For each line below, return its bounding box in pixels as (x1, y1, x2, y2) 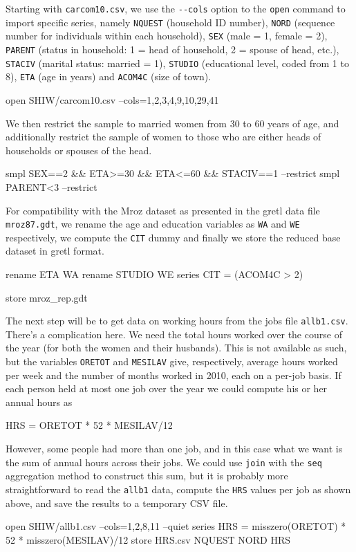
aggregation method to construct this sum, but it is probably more (6, 468, 288, 483)
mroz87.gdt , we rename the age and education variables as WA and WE (6, 217, 300, 231)
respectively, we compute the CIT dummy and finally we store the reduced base (6, 230, 341, 244)
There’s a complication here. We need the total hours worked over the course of (6, 326, 342, 341)
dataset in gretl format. (6, 243, 104, 258)
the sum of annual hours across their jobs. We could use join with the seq (6, 454, 322, 469)
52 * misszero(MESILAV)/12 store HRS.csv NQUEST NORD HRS (6, 532, 291, 546)
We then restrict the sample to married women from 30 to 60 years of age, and (6, 116, 339, 130)
